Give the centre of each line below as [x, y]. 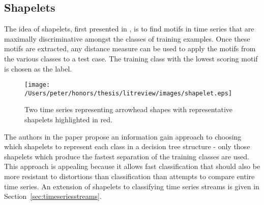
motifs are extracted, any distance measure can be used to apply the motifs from [130, 48]
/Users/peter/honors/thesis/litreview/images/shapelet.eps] [128, 93]
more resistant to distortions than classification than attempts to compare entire [129, 176]
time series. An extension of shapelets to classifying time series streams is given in [132, 186]
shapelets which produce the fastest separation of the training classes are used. [127, 156]
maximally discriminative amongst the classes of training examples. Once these [127, 38]
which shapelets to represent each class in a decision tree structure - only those [127, 146]
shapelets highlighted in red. [68, 119]
